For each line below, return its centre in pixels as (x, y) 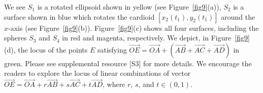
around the (238, 16)
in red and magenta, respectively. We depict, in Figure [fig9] (156, 38)
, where (114, 84)
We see (15, 7)
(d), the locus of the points (46, 49)
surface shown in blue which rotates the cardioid (79, 16)
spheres (15, 38)
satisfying (112, 49)
